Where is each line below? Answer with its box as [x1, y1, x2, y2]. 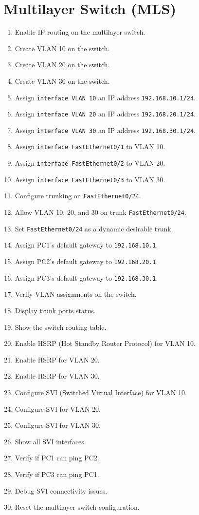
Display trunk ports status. [15, 305, 96, 315]
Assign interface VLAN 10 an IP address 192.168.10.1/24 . [15, 92, 196, 102]
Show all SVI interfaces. [15, 436, 86, 446]
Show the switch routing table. [15, 322, 107, 332]
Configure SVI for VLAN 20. [15, 403, 101, 414]
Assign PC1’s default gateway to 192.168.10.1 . [15, 240, 158, 250]
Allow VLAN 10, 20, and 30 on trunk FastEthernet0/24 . [15, 207, 186, 217]
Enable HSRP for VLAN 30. [15, 371, 100, 381]
